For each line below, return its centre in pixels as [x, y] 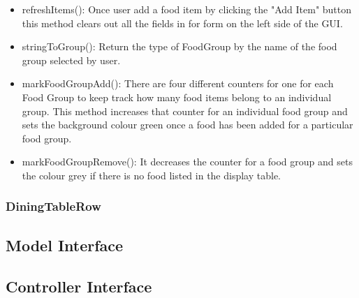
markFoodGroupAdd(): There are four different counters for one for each [178, 83]
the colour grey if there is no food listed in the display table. [151, 175]
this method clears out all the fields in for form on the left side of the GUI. [182, 23]
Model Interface [65, 245]
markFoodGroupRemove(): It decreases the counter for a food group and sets [187, 162]
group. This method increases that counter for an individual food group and [185, 111]
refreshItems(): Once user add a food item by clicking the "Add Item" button [187, 9]
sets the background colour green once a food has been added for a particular [188, 125]
